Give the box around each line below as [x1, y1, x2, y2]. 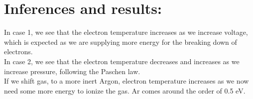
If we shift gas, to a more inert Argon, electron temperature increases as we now [4, 76, 249, 86]
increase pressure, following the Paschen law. [4, 66, 140, 76]
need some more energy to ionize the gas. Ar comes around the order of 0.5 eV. [4, 85, 246, 96]
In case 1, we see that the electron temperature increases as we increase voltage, [4, 27, 248, 37]
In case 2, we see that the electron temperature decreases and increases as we [4, 56, 240, 66]
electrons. [4, 46, 33, 57]
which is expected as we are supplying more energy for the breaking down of [4, 36, 237, 47]
